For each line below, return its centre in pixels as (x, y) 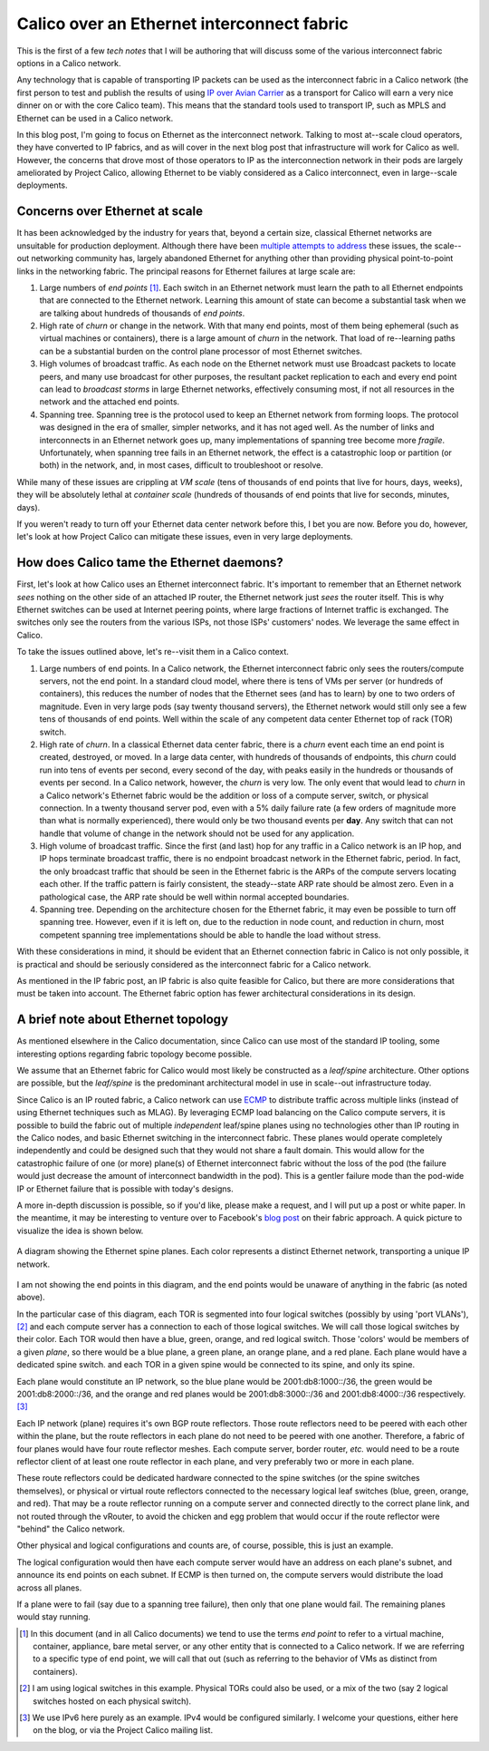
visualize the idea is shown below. (80, 1231)
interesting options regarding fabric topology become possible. (134, 1054)
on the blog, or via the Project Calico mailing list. (123, 1730)
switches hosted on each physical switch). (112, 1701)
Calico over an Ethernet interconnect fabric (182, 24)
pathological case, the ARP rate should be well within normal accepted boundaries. (194, 897)
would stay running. (53, 1617)
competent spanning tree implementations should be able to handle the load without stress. (210, 935)
